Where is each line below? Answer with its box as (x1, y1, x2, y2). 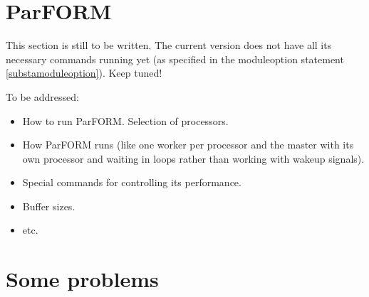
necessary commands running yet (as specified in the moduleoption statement (6, 51, 344, 66)
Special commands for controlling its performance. (22, 175, 241, 190)
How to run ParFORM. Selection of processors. (22, 113, 229, 128)
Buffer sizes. (22, 198, 76, 213)
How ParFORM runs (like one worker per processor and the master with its (22, 137, 354, 152)
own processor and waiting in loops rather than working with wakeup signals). (22, 151, 365, 166)
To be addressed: (6, 89, 79, 104)
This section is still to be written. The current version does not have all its (6, 38, 332, 53)
